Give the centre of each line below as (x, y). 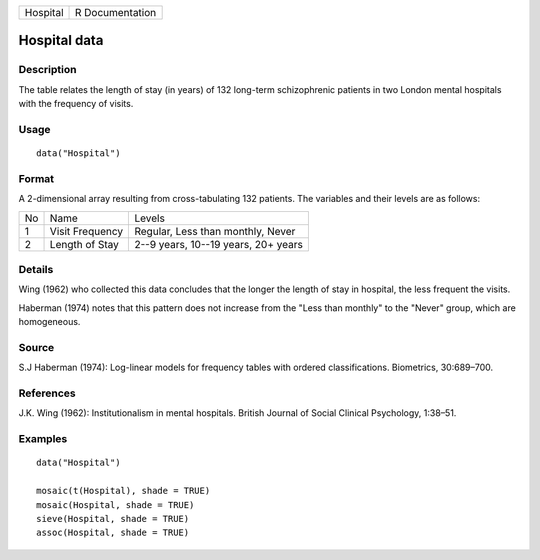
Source (36, 347)
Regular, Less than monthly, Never (215, 231)
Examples (43, 439)
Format (36, 178)
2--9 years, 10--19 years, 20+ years (219, 244)
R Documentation (115, 12)
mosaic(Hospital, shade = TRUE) (115, 504)
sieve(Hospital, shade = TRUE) (113, 518)
